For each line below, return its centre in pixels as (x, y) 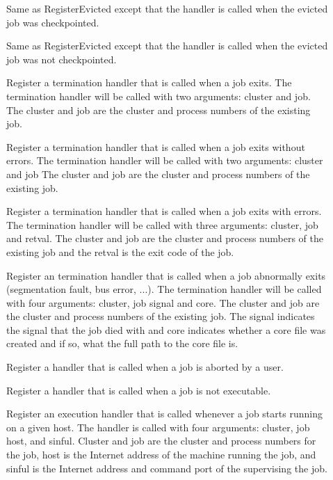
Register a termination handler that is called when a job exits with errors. (164, 211)
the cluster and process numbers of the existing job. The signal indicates (161, 316)
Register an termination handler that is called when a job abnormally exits (166, 275)
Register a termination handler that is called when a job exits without (156, 146)
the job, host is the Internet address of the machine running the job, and (161, 455)
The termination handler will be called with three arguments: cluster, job (162, 224)
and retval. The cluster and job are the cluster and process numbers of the (165, 238)
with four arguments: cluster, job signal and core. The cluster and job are (163, 302)
